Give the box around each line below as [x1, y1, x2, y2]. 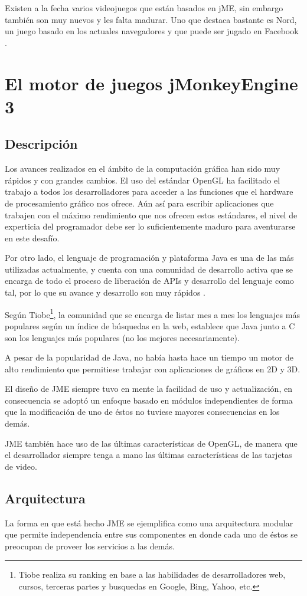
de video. [5, 460, 37, 472]
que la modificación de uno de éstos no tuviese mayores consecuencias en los [5, 405, 280, 418]
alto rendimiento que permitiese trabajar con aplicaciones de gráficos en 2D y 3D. [5, 362, 301, 375]
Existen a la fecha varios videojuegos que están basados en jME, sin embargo [5, 2, 283, 14]
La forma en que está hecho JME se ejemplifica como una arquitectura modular [5, 516, 293, 529]
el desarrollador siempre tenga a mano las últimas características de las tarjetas [5, 448, 292, 461]
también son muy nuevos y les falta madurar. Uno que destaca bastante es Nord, [5, 13, 297, 25]
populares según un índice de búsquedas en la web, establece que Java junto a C [5, 319, 295, 332]
